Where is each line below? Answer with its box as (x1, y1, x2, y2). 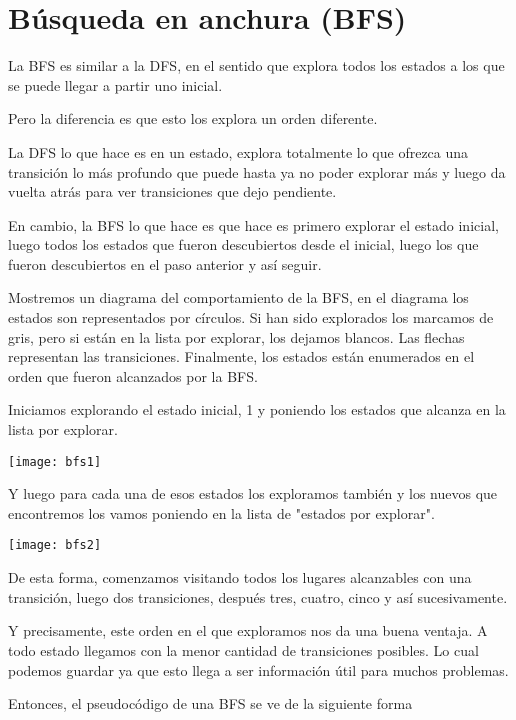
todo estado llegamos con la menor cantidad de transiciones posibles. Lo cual (8, 639, 479, 660)
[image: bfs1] (8, 454, 102, 469)
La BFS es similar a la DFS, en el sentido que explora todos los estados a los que (8, 55, 505, 76)
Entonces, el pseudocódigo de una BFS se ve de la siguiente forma (8, 693, 413, 714)
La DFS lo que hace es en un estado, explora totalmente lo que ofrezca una (8, 141, 469, 162)
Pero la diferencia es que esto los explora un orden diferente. (8, 108, 378, 129)
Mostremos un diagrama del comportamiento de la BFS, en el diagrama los (8, 287, 469, 308)
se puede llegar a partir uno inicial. (8, 74, 223, 95)
